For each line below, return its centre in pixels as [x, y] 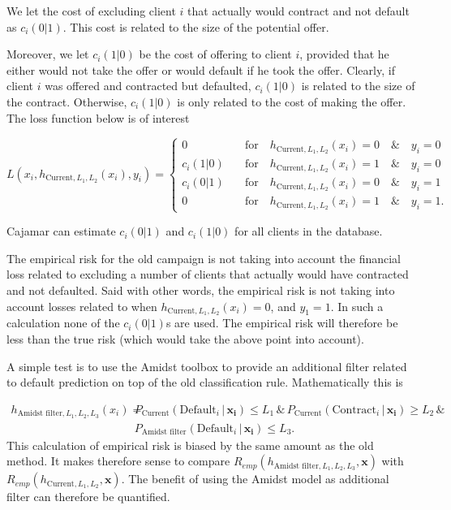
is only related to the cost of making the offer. [292, 101]
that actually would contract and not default [299, 11]
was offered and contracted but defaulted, [148, 86]
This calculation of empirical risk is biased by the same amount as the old [190, 445]
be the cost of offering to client [215, 54]
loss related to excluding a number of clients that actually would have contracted [208, 274]
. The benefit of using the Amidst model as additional [255, 479]
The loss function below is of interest [98, 117]
